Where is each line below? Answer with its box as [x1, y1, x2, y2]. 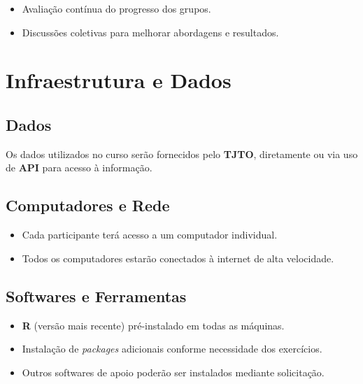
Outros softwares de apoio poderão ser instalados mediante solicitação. [22, 364, 325, 379]
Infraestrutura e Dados [6, 66, 232, 94]
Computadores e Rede [6, 194, 170, 216]
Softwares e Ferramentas [6, 285, 187, 306]
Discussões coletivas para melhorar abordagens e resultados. [22, 24, 279, 39]
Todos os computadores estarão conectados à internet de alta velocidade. [22, 250, 334, 265]
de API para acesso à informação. [6, 160, 152, 175]
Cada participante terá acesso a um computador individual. [22, 227, 278, 242]
